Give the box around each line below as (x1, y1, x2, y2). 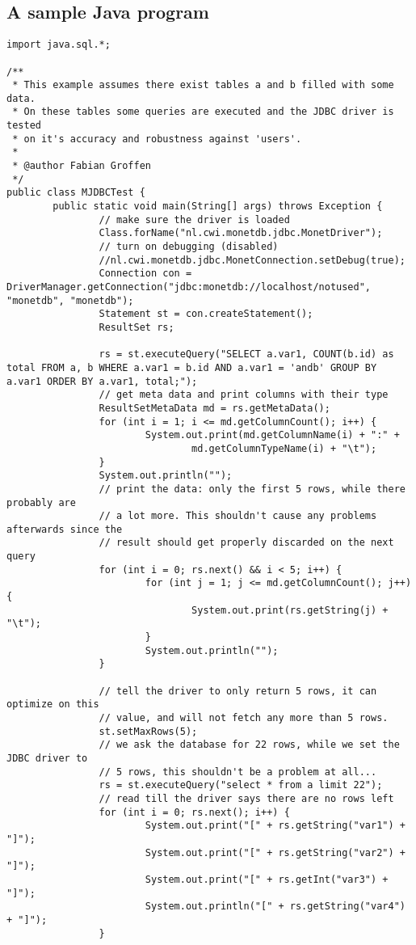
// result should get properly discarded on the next (99, 537, 394, 549)
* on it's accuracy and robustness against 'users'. (12, 133, 302, 145)
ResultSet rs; (99, 321, 174, 333)
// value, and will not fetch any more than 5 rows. (99, 712, 389, 724)
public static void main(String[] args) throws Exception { (53, 200, 383, 213)
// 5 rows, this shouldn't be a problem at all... (99, 766, 377, 778)
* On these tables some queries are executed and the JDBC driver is (12, 106, 394, 118)
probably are (6, 496, 76, 508)
